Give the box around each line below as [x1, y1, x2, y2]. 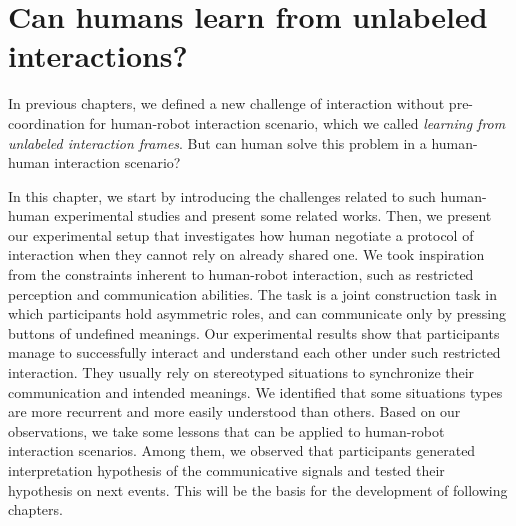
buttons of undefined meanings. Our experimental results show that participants [8, 322, 500, 343]
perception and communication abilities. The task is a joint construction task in [8, 283, 497, 304]
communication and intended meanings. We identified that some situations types [8, 381, 503, 402]
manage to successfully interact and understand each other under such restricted [8, 342, 501, 363]
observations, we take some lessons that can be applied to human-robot [8, 420, 445, 441]
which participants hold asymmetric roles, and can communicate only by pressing [8, 303, 506, 324]
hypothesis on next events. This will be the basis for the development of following [8, 479, 508, 500]
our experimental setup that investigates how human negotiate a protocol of [8, 224, 474, 245]
